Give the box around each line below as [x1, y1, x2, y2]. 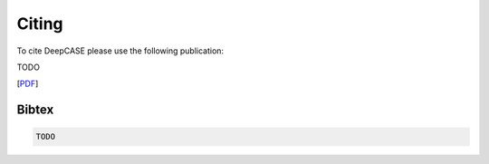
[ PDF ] [16, 78, 39, 90]
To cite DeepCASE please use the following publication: [16, 45, 225, 56]
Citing [16, 14, 63, 34]
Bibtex [16, 102, 54, 118]
